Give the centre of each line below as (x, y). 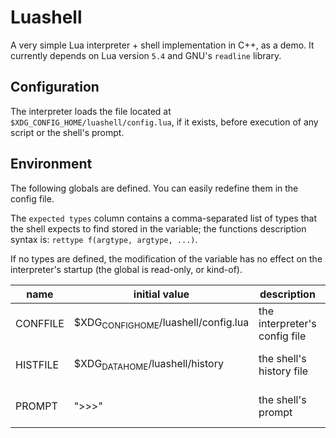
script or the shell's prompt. (67, 132)
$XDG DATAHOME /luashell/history (148, 364)
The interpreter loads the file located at (91, 111)
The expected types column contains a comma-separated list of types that (163, 218)
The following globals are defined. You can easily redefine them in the (154, 188)
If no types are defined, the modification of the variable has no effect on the (166, 258)
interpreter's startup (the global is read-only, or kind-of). (126, 269)
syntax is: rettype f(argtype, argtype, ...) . (104, 239)
